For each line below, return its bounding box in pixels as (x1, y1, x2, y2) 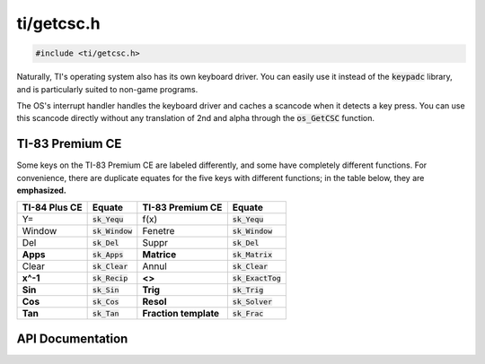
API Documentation (16, 331, 128, 346)
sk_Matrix (232, 249, 273, 259)
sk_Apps (92, 249, 124, 259)
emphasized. (16, 185, 66, 195)
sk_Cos (92, 297, 119, 307)
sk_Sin (92, 285, 119, 295)
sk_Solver (232, 297, 273, 307)
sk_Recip (92, 273, 128, 282)
